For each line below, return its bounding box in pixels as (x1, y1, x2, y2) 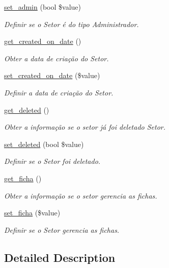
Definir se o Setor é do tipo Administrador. (4, 18, 139, 29)
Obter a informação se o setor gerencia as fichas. (4, 190, 157, 201)
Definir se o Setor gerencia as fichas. (4, 224, 120, 235)
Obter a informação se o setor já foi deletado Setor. (4, 121, 166, 132)
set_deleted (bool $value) (4, 138, 84, 149)
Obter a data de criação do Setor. (4, 53, 109, 63)
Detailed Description (4, 249, 116, 265)
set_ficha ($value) (4, 207, 61, 218)
